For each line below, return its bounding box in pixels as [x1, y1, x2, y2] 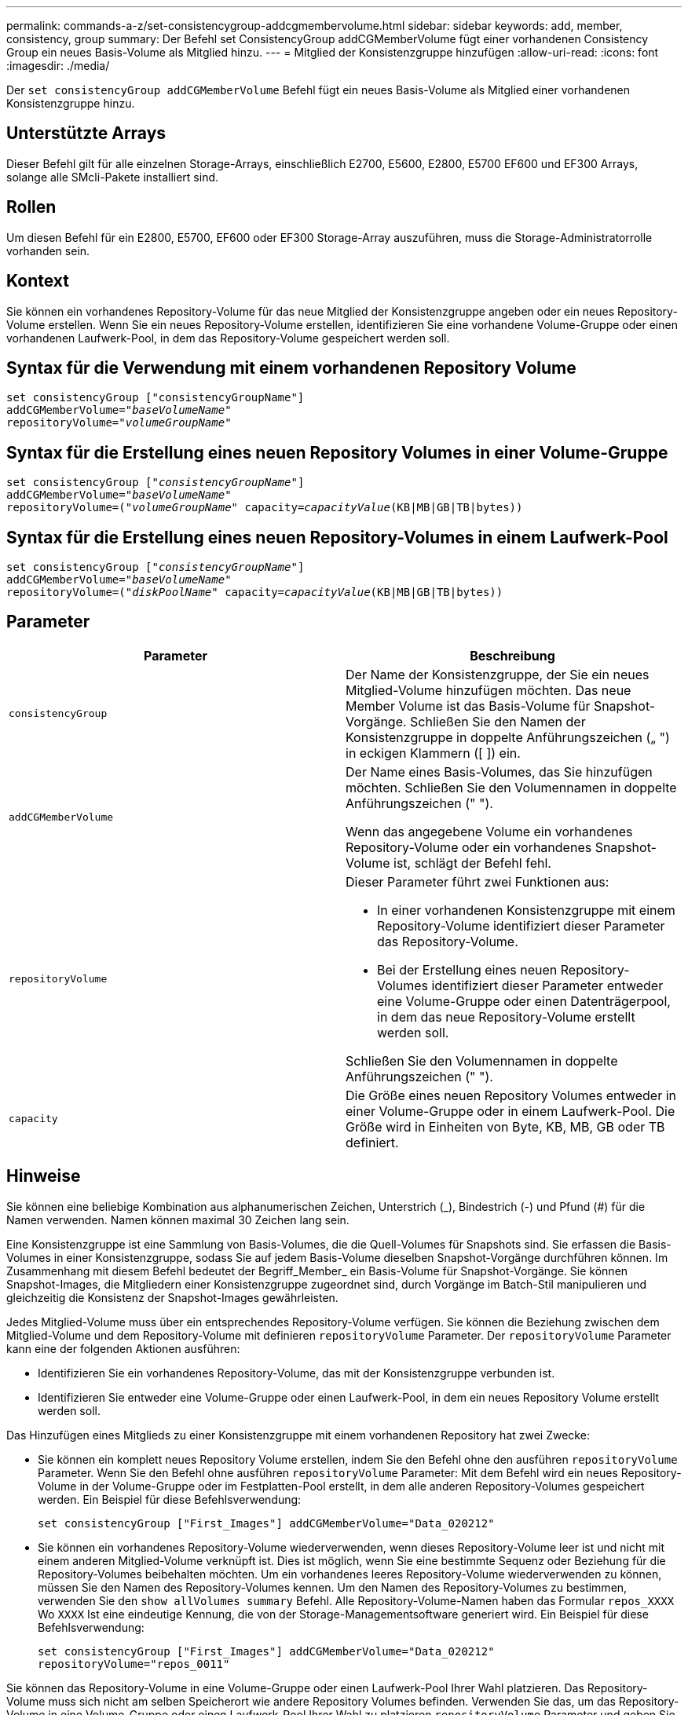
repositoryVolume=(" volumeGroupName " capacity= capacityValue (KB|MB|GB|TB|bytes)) [6, 501, 523, 514]
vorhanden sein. [6, 243, 90, 258]
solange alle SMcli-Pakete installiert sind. [6, 170, 219, 184]
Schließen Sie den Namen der [410, 713, 586, 730]
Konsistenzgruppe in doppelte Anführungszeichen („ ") [346, 729, 670, 745]
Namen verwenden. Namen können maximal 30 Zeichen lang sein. [6, 1212, 349, 1227]
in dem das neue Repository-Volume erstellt [377, 1008, 635, 1025]
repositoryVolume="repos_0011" [38, 1657, 230, 1670]
